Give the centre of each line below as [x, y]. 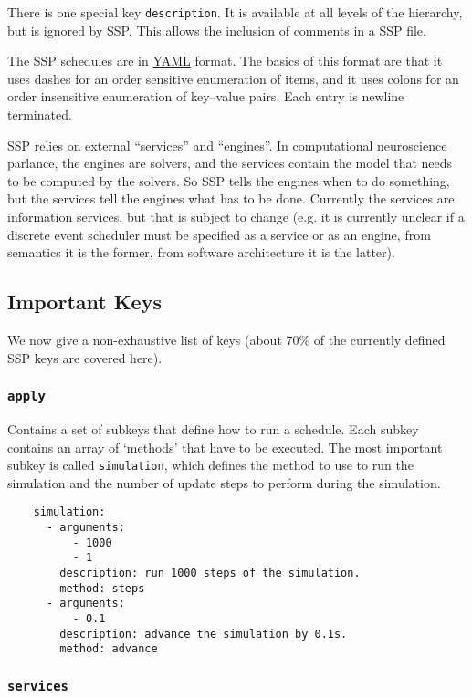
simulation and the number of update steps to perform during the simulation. [224, 482]
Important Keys [84, 302]
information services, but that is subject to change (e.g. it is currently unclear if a [236, 216]
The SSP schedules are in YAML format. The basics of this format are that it [225, 61]
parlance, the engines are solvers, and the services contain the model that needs [230, 163]
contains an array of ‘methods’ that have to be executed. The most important [225, 447]
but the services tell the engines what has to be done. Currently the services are [231, 198]
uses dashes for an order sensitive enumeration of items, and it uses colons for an [233, 78]
